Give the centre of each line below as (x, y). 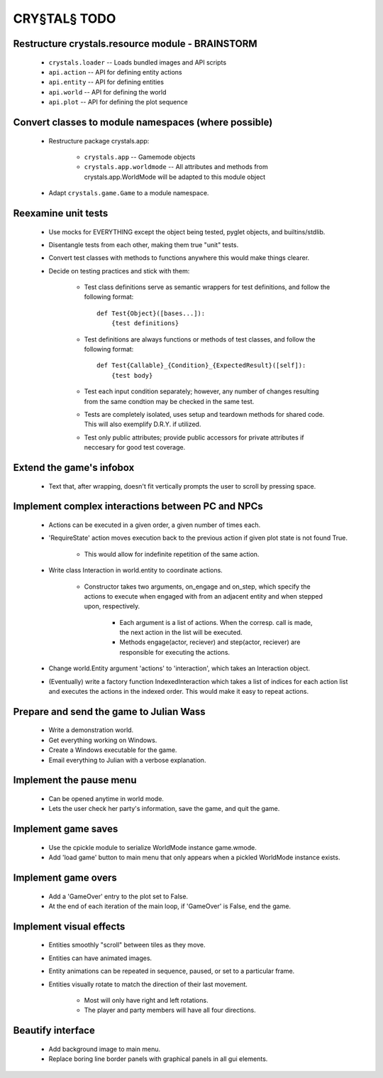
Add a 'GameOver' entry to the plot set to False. (118, 896)
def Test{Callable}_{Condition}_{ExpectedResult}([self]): (201, 365)
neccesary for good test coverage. (135, 447)
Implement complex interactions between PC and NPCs (138, 507)
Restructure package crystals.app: (99, 141)
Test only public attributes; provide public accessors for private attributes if (194, 437)
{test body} (132, 375)
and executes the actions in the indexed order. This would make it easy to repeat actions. (178, 692)
